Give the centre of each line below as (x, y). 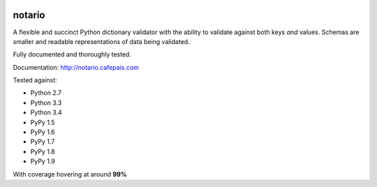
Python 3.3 (46, 103)
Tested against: (35, 80)
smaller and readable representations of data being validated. (101, 41)
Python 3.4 (46, 112)
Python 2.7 (46, 93)
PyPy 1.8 (43, 151)
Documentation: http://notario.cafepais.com (76, 67)
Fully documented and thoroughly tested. (72, 54)
